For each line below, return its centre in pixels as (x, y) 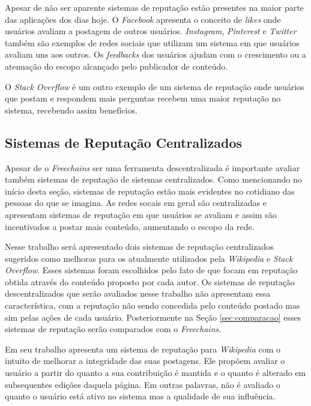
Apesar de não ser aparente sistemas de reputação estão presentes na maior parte (154, 7)
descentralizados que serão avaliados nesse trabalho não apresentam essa (138, 293)
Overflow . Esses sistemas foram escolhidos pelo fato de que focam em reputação (151, 270)
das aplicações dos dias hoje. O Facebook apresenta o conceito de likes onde (143, 19)
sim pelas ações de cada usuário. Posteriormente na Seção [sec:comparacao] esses (153, 317)
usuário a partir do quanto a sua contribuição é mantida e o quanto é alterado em (155, 373)
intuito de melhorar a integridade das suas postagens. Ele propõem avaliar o (145, 361)
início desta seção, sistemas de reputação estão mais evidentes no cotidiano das (150, 191)
